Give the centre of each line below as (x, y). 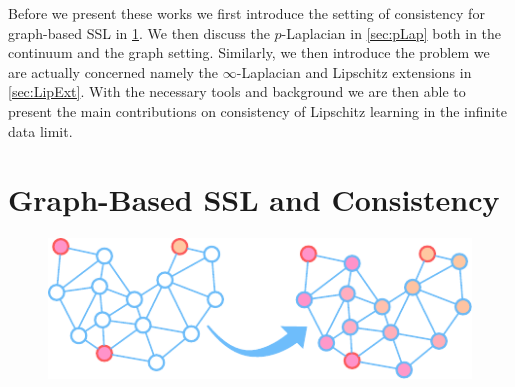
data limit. (40, 130)
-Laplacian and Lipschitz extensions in (354, 71)
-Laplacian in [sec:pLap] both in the (391, 32)
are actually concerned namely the (113, 71)
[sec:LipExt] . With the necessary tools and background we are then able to (237, 91)
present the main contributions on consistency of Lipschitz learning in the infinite (257, 110)
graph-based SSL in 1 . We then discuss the (139, 32)
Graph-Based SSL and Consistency (254, 199)
